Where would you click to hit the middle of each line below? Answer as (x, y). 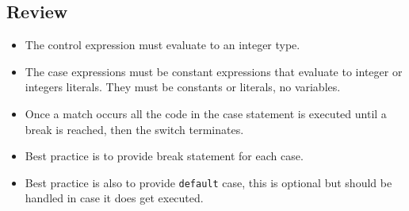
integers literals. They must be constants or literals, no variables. (183, 87)
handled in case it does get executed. (114, 198)
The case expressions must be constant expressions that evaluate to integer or (214, 71)
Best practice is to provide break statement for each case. (164, 156)
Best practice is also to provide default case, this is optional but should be (208, 182)
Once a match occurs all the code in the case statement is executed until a (206, 113)
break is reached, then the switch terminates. (134, 129)
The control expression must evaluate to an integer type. (162, 45)
